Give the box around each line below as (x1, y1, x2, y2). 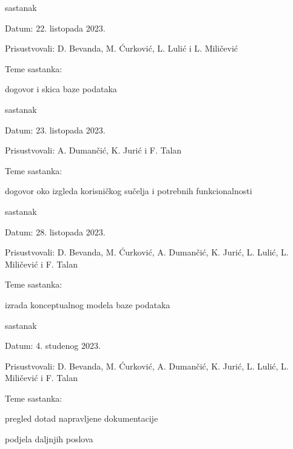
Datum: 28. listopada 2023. (5, 225, 106, 238)
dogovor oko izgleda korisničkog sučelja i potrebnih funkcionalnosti (5, 184, 252, 197)
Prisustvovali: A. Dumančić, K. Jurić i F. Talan (5, 144, 182, 157)
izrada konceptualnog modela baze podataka (5, 298, 170, 311)
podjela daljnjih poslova (5, 433, 93, 445)
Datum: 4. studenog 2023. (5, 339, 101, 352)
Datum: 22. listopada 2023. (5, 21, 106, 34)
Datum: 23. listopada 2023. (5, 123, 106, 136)
